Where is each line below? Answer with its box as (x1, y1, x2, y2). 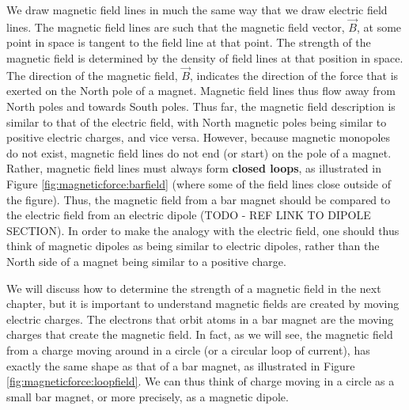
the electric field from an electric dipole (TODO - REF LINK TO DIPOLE (6, 207, 371, 223)
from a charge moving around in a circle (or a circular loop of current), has (6, 341, 370, 358)
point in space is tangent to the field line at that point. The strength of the (6, 34, 371, 51)
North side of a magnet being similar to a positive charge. (6, 252, 286, 269)
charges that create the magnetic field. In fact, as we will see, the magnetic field (6, 326, 393, 343)
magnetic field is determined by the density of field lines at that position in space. (6, 50, 403, 66)
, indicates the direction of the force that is (189, 66, 399, 83)
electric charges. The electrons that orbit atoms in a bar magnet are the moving (6, 310, 394, 327)
